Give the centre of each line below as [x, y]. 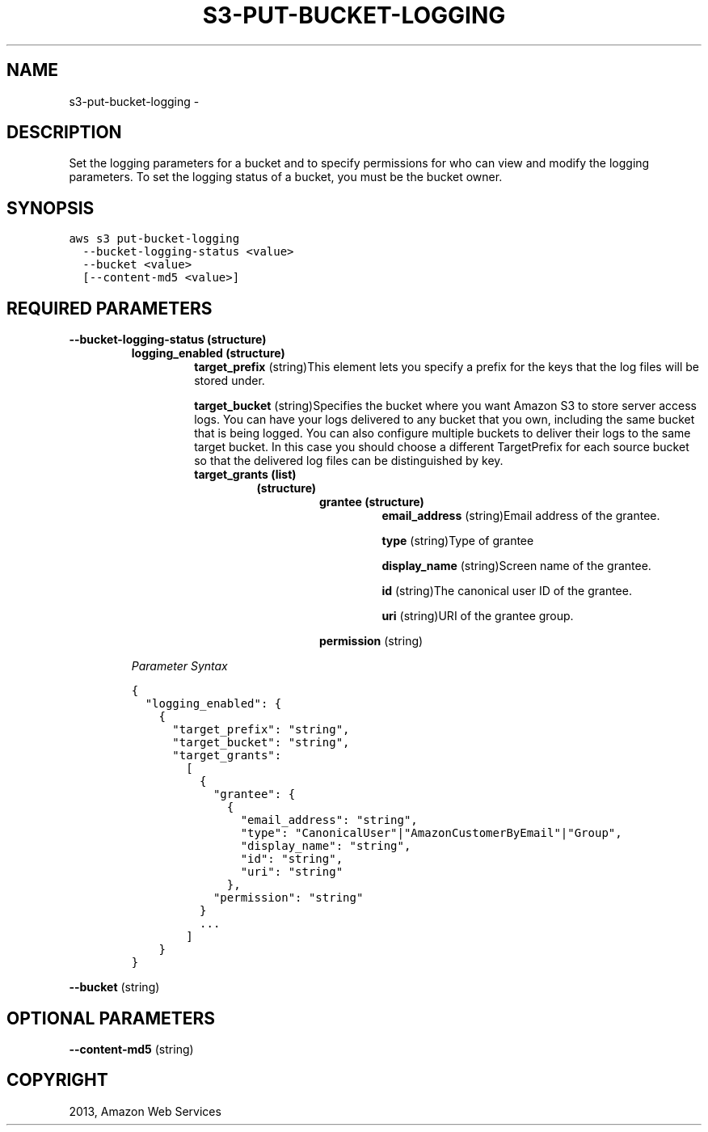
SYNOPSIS [51, 208]
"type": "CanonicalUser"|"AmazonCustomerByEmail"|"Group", [431, 833]
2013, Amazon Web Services [145, 1111]
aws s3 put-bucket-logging [154, 239]
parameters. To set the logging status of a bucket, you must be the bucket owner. [286, 177]
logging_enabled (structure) [208, 353]
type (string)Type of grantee [458, 541]
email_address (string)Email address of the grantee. [521, 516]
